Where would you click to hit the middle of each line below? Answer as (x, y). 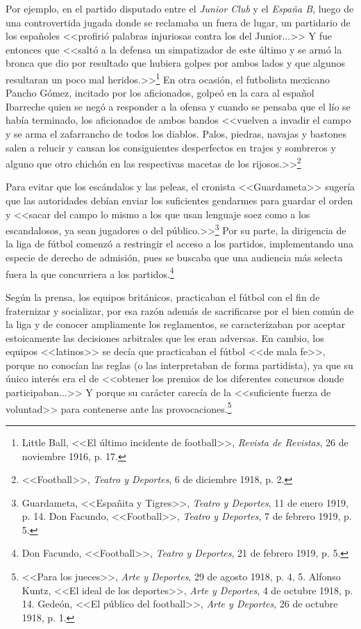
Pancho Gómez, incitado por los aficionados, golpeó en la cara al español (160, 93)
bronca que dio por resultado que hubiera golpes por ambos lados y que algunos (176, 63)
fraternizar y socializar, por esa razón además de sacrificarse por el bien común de (180, 310)
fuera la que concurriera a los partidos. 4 (90, 272)
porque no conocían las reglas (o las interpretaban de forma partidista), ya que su (179, 365)
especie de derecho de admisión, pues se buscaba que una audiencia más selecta (174, 258)
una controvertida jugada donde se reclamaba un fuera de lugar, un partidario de (178, 22)
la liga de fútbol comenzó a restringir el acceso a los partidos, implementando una (179, 244)
